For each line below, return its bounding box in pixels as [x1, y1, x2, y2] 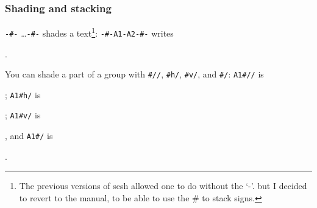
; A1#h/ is [5, 88, 41, 101]
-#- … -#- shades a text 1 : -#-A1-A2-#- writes [5, 25, 174, 39]
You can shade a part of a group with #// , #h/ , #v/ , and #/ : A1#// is [5, 68, 264, 81]
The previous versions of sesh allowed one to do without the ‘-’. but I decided [19, 179, 307, 192]
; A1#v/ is [5, 109, 41, 121]
